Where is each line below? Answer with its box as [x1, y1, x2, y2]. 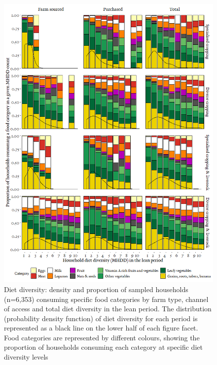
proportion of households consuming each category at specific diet [4, 342, 203, 352]
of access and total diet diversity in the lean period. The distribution [4, 303, 212, 314]
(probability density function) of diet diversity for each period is [4, 313, 198, 323]
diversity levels [4, 352, 48, 362]
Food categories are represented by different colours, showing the [4, 332, 200, 342]
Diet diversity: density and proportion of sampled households [4, 284, 188, 294]
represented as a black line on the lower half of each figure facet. [4, 323, 198, 333]
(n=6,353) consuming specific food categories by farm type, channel [4, 294, 209, 304]
